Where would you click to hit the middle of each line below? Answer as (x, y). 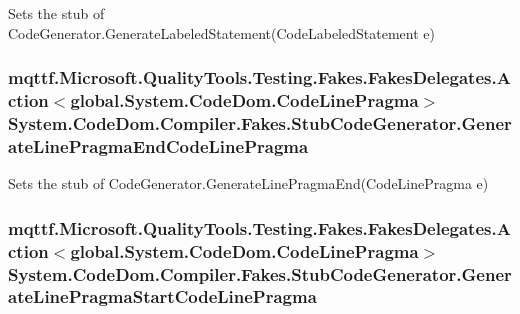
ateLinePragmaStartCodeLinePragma (162, 296)
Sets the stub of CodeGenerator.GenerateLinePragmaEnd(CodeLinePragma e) (248, 183)
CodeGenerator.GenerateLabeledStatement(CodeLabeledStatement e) (221, 32)
